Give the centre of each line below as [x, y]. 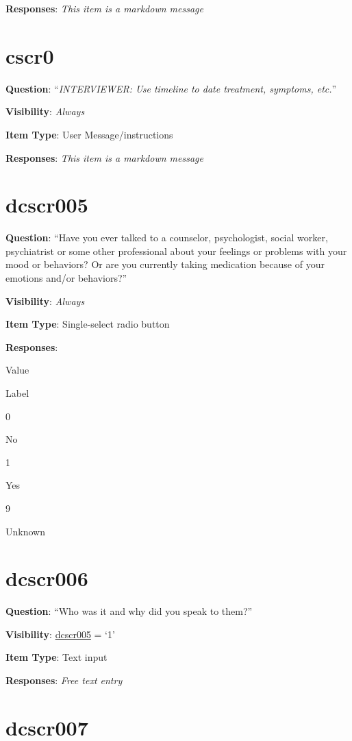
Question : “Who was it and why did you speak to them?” [129, 611]
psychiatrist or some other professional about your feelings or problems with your [176, 251]
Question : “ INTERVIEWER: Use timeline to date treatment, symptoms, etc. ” [171, 88]
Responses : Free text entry [64, 680]
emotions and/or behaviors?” [66, 278]
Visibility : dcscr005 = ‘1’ [60, 634]
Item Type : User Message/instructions [89, 134]
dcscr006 [47, 578]
